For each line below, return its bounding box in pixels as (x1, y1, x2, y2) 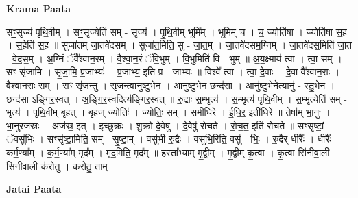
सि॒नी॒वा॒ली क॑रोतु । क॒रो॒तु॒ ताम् (6, 158, 108, 173)
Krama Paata (6, 1, 71, 15)
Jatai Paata (6, 182, 62, 196)
